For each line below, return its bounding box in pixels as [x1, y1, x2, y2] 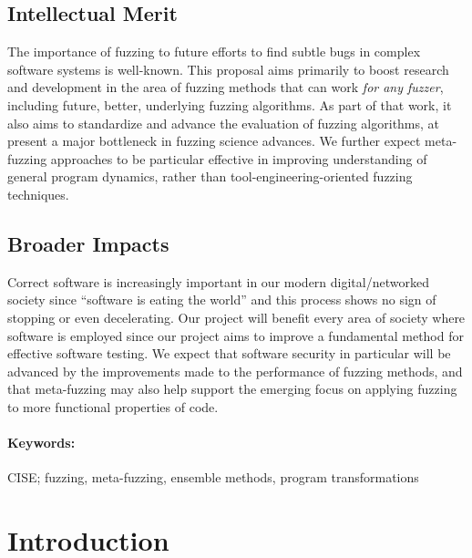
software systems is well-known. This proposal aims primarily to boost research [7, 59, 449, 78]
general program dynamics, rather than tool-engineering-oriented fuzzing [7, 167, 413, 186]
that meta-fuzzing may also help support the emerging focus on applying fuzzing [7, 379, 457, 398]
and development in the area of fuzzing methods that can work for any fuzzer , [7, 77, 444, 97]
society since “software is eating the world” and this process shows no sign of [7, 290, 436, 309]
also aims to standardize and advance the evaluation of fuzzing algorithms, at [7, 113, 440, 132]
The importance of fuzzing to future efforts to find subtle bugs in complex [7, 42, 421, 61]
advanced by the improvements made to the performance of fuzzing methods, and [7, 361, 463, 380]
